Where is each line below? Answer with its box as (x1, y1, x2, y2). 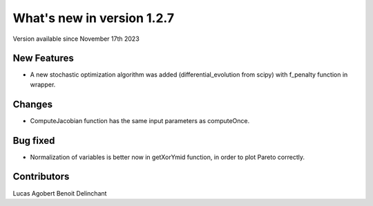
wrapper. (30, 80, 56, 88)
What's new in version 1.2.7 (12, 10, 175, 26)
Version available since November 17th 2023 (12, 35, 140, 43)
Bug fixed (12, 135, 55, 147)
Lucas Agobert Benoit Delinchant (12, 189, 107, 197)
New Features (12, 53, 74, 64)
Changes (12, 98, 53, 110)
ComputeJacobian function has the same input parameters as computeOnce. (30, 116, 250, 124)
